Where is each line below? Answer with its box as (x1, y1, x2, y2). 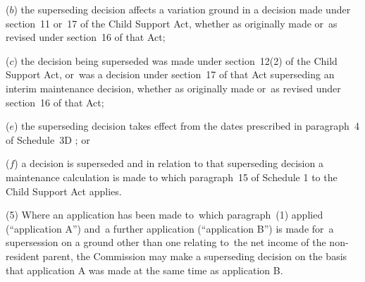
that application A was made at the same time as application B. (6, 262, 283, 277)
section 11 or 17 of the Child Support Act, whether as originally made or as (6, 16, 338, 30)
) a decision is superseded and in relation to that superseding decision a (14, 156, 323, 171)
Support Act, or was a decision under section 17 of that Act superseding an (6, 67, 335, 82)
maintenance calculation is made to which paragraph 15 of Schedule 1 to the (6, 169, 338, 184)
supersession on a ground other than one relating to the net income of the (6, 235, 326, 250)
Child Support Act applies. (6, 183, 122, 198)
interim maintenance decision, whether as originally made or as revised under (6, 80, 341, 95)
